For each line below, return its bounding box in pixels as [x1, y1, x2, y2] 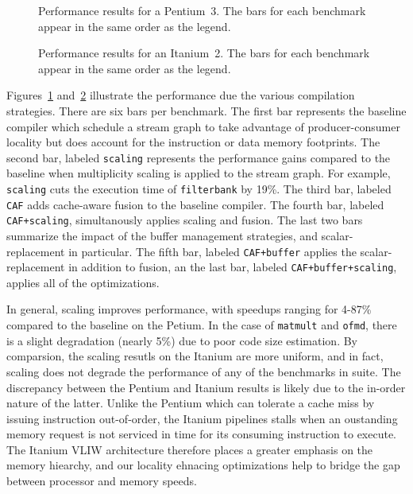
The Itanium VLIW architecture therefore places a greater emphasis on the [6, 441, 373, 457]
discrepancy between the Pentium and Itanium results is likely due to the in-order [6, 379, 406, 395]
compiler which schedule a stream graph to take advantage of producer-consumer [6, 118, 400, 134]
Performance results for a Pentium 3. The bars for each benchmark [38, 2, 366, 18]
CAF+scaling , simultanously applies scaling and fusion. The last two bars [6, 212, 363, 228]
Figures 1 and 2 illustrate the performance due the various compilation [6, 87, 355, 103]
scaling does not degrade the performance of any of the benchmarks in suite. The [6, 363, 401, 379]
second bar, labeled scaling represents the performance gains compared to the [6, 149, 391, 165]
